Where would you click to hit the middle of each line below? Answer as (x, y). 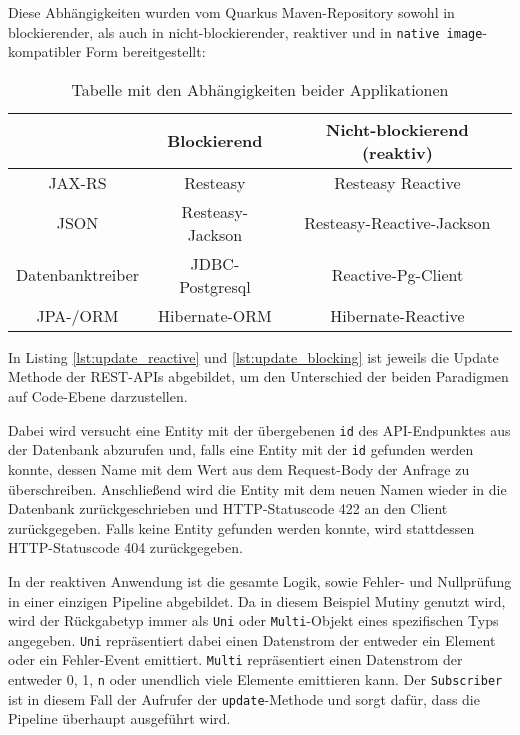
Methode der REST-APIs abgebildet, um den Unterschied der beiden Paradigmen (258, 376)
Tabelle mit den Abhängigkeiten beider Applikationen (260, 89)
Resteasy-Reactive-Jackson (397, 223)
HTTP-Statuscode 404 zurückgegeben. (125, 547)
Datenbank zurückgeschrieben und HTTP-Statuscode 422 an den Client (228, 508)
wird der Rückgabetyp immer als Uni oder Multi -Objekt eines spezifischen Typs (253, 620)
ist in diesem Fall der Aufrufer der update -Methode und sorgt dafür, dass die (244, 698)
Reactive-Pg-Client (397, 275)
